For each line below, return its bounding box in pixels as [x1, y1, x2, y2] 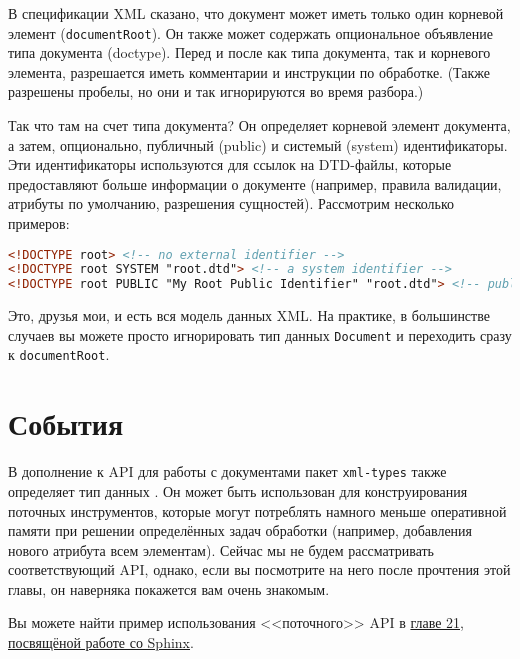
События [8, 403, 124, 444]
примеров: [8, 213, 70, 233]
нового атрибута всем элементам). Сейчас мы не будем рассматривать [8, 539, 435, 560]
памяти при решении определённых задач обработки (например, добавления [8, 520, 473, 541]
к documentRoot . [8, 344, 110, 365]
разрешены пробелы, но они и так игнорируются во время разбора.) [8, 81, 424, 102]
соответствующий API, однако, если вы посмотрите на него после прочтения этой [8, 559, 511, 580]
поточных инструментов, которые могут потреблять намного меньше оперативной [8, 500, 507, 521]
